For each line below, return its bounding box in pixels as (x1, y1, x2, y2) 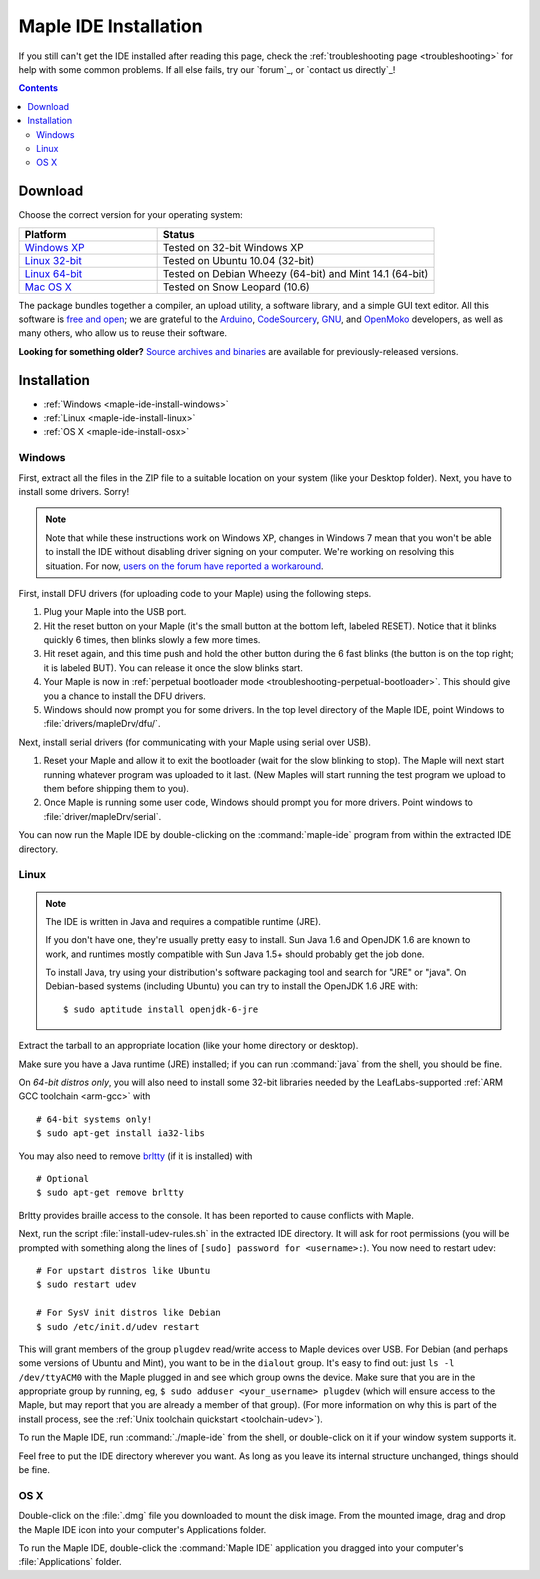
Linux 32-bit (24, 253, 82, 267)
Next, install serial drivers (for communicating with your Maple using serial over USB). (18, 736, 372, 748)
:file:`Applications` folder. (18, 1556, 122, 1568)
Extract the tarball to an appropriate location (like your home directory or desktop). (18, 1040, 359, 1052)
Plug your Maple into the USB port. (43, 606, 187, 618)
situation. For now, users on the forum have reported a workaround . (45, 560, 324, 572)
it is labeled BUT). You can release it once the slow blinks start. (43, 661, 304, 674)
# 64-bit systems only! (36, 1113, 153, 1125)
